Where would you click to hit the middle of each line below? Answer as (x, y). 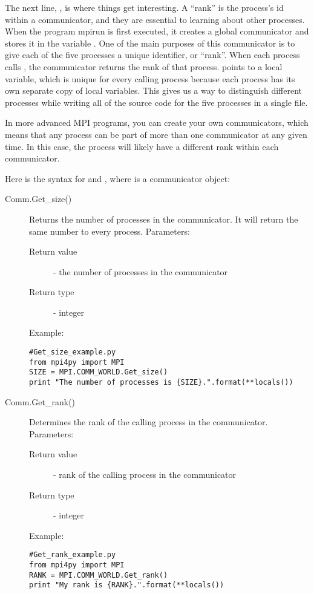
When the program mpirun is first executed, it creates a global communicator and (157, 31)
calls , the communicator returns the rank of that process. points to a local (144, 66)
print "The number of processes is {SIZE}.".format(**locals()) (161, 383)
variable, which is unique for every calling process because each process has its (150, 78)
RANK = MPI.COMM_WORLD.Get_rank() (99, 575)
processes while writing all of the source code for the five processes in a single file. (156, 102)
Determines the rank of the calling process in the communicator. (149, 422)
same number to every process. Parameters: (110, 231)
